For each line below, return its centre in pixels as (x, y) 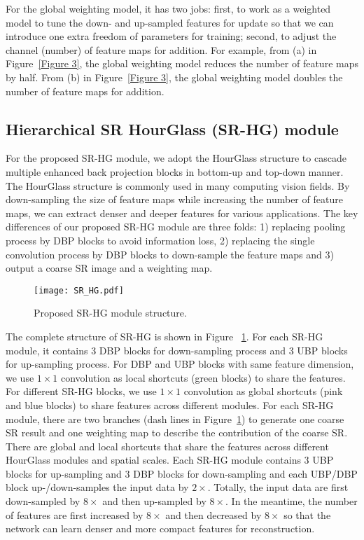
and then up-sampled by (154, 501)
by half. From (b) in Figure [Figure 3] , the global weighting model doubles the (174, 77)
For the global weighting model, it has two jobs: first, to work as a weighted (168, 8)
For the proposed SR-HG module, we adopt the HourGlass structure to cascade (176, 158)
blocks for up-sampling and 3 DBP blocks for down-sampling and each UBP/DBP (182, 473)
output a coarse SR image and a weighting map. (109, 268)
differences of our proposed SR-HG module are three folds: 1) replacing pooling (176, 227)
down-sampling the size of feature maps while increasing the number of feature (174, 199)
